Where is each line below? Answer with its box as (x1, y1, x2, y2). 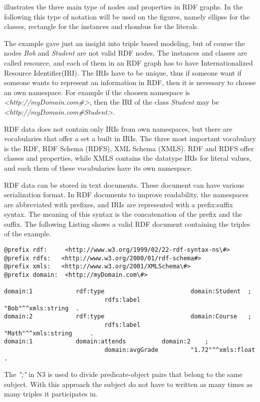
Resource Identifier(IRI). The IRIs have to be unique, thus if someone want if (4, 67, 241, 78)
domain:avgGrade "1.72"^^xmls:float (104, 346, 255, 353)
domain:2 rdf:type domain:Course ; (4, 313, 251, 320)
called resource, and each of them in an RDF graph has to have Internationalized (4, 57, 253, 68)
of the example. (4, 228, 52, 239)
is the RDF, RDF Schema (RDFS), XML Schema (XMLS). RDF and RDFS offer (4, 143, 254, 153)
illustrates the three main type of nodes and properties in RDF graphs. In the (4, 2, 243, 12)
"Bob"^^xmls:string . (4, 304, 80, 312)
